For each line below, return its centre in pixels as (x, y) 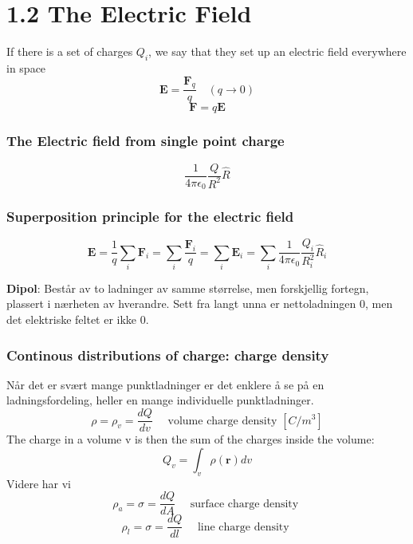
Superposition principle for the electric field (150, 216)
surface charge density (244, 504)
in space (26, 67)
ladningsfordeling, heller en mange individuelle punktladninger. (160, 400)
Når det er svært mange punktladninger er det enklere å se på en (165, 384)
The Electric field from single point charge (146, 141)
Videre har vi (39, 483)
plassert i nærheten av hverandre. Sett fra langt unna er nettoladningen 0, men (200, 304)
